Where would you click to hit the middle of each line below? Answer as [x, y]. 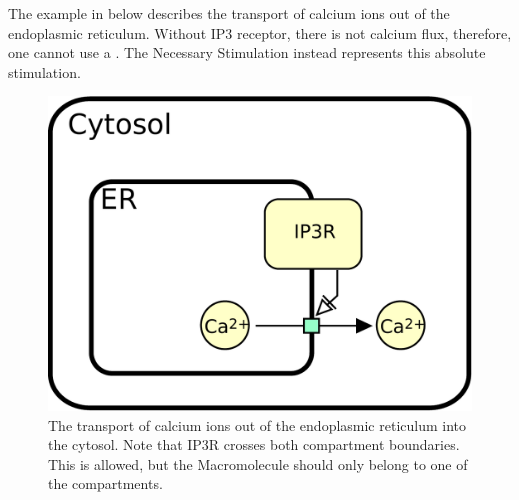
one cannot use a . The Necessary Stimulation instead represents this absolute [247, 52]
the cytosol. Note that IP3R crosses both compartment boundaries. [254, 444]
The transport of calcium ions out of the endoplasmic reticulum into [257, 424]
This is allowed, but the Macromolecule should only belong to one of [258, 463]
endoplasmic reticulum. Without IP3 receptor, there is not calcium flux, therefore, [260, 32]
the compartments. [105, 483]
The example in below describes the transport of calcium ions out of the [229, 13]
